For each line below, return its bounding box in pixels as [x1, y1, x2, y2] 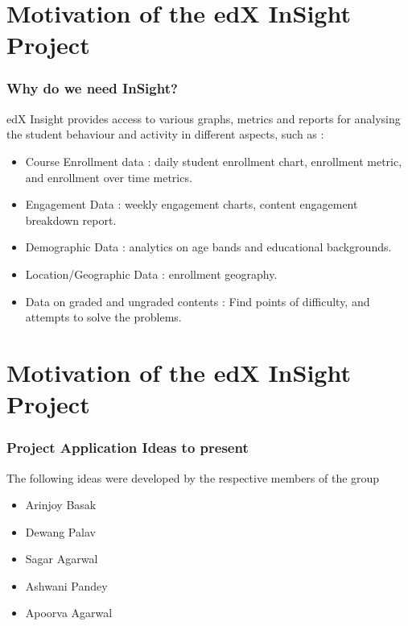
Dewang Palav [25, 523, 96, 540]
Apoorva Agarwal [25, 604, 113, 621]
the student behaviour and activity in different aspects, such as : [6, 126, 324, 143]
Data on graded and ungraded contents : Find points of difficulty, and [25, 292, 370, 309]
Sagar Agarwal [25, 550, 98, 567]
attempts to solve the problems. [25, 309, 182, 325]
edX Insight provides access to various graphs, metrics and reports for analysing [6, 110, 401, 126]
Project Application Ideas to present [6, 437, 249, 458]
